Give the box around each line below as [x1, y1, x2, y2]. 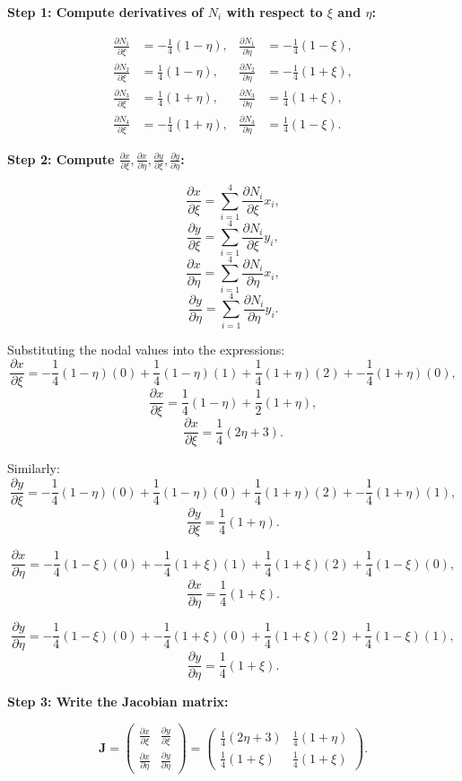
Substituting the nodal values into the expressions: [7, 339, 285, 358]
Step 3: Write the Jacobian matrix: [7, 692, 229, 711]
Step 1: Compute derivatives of [7, 3, 204, 21]
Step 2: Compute [7, 149, 115, 168]
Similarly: [7, 459, 60, 478]
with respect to [226, 3, 323, 21]
